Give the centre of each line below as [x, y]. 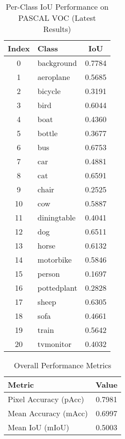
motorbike [55, 259]
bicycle [49, 91]
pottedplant [57, 288]
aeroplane [54, 77]
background [57, 63]
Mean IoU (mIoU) [39, 427]
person [49, 274]
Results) [57, 29]
